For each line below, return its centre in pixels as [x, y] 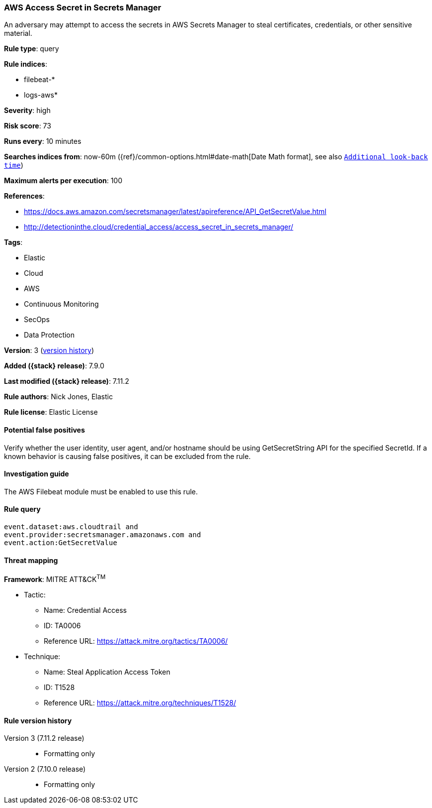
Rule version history [38, 720]
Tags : [13, 242]
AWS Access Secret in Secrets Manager [83, 7]
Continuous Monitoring [61, 304]
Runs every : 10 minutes [43, 141]
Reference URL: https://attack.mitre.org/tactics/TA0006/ [136, 641]
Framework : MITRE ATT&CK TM [55, 578]
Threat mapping [31, 560]
